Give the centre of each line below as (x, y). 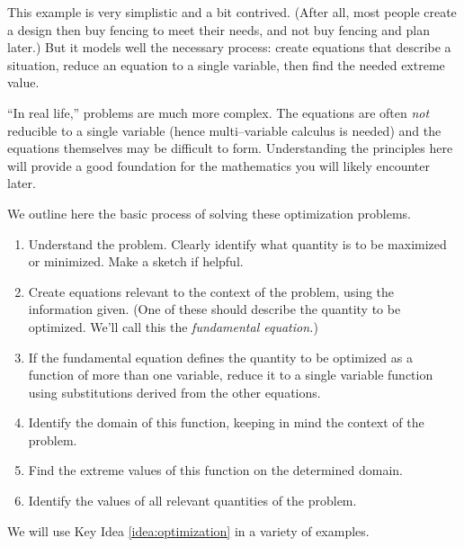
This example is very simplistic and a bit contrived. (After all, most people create (232, 12)
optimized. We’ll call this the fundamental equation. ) (173, 326)
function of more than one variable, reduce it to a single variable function (231, 375)
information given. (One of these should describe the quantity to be (214, 309)
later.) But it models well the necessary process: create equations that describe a (229, 47)
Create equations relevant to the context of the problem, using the (211, 291)
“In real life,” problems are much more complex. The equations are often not (219, 112)
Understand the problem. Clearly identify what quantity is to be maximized (237, 243)
